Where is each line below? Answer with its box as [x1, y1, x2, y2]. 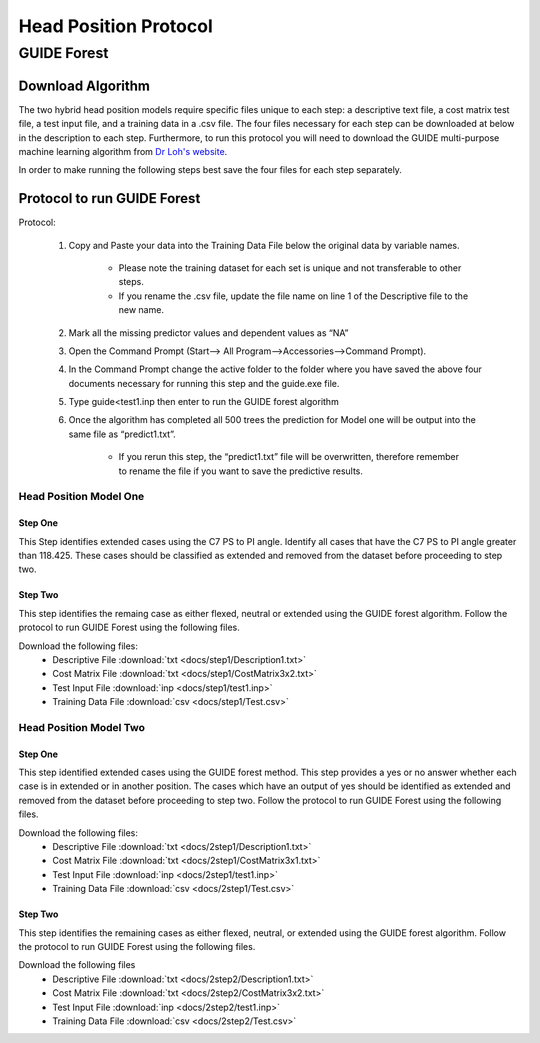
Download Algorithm [18, 77, 150, 94]
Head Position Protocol [18, 15, 214, 37]
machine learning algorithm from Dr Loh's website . [18, 145, 228, 157]
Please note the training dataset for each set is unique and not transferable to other [118, 261, 462, 274]
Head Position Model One [18, 490, 145, 504]
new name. [118, 304, 165, 316]
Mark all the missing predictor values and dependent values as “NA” [68, 326, 349, 339]
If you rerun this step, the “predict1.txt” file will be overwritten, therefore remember [118, 451, 460, 463]
